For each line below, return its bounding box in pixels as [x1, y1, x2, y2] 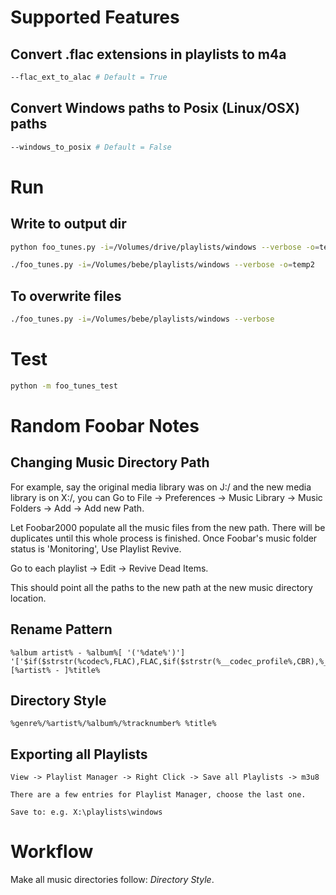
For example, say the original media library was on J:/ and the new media [10, 481, 312, 493]
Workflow [10, 841, 94, 863]
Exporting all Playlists [10, 746, 148, 763]
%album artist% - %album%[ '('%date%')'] [10, 647, 186, 658]
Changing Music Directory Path [10, 454, 210, 471]
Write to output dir [10, 216, 127, 233]
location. [10, 592, 47, 604]
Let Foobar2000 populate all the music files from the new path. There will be [10, 521, 326, 533]
